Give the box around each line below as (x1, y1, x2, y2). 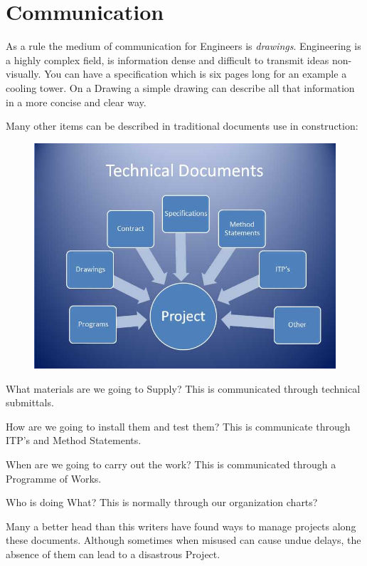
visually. (6, 66, 41, 81)
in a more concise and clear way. (6, 94, 147, 109)
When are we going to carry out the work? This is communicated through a (6, 457, 336, 472)
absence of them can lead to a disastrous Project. (6, 547, 220, 562)
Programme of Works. (6, 470, 102, 485)
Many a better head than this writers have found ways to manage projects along (6, 518, 356, 533)
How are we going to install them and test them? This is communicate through (6, 418, 351, 433)
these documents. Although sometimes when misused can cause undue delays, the (6, 532, 361, 547)
